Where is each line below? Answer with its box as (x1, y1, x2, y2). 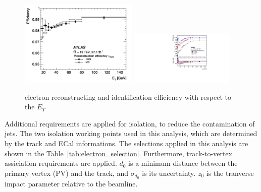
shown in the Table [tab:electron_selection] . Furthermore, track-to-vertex (5, 148, 232, 158)
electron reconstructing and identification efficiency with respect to (25, 91, 232, 102)
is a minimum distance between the (128, 158, 238, 168)
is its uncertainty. (142, 167, 196, 178)
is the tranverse (206, 167, 254, 178)
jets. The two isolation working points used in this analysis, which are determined (5, 128, 257, 139)
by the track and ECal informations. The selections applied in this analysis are (5, 138, 248, 149)
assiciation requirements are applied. (5, 158, 117, 168)
